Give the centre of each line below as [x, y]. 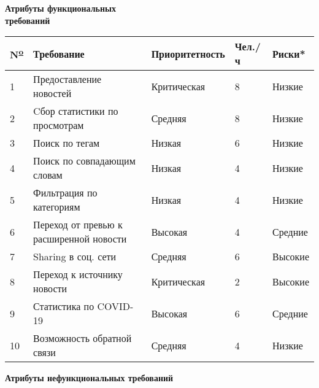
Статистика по [64, 306]
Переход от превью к [78, 225]
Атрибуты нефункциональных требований [89, 378]
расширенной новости [80, 239]
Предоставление [67, 79]
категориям [57, 207]
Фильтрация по [65, 193]
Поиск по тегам [67, 143]
